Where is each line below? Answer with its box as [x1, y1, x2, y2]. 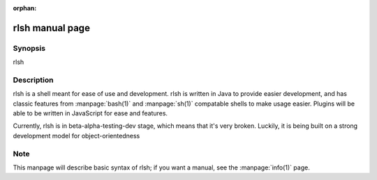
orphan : [13, 4, 37, 12]
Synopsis [13, 43, 45, 53]
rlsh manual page [13, 22, 91, 34]
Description [13, 75, 54, 85]
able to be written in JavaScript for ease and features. [13, 109, 168, 117]
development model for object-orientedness [13, 131, 140, 140]
